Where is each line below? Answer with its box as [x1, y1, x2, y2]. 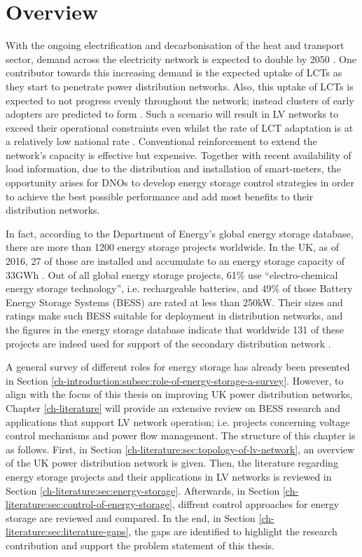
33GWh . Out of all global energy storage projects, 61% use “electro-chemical [6, 267, 338, 282]
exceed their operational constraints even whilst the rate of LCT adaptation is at [6, 120, 354, 135]
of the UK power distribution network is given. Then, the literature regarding [6, 455, 338, 470]
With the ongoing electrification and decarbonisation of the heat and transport [6, 38, 344, 53]
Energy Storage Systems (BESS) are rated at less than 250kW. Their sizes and [6, 294, 343, 309]
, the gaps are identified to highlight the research [128, 524, 337, 539]
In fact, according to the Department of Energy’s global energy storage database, [6, 226, 354, 240]
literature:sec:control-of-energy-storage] [6, 497, 172, 511]
